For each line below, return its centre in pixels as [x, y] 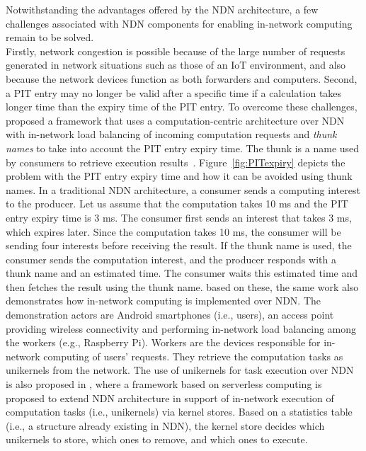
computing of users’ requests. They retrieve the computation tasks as [193, 356]
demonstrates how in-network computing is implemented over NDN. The [164, 301]
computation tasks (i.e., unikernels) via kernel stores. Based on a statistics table [179, 412]
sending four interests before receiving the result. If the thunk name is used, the [179, 245]
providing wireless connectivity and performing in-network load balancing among [181, 328]
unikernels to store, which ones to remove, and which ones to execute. [157, 439]
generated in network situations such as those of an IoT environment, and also [176, 65]
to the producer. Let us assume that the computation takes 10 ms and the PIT [177, 204]
